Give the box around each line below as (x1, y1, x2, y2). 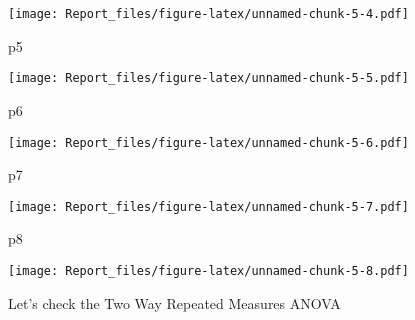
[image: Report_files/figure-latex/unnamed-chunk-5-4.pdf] (8, 7, 409, 21)
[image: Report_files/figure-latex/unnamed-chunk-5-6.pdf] (8, 135, 409, 150)
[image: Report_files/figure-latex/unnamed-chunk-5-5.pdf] (8, 71, 409, 86)
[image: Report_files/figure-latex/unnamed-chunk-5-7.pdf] (8, 199, 409, 214)
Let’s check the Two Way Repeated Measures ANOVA (8, 292, 341, 313)
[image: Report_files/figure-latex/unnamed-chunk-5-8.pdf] (8, 264, 409, 278)
